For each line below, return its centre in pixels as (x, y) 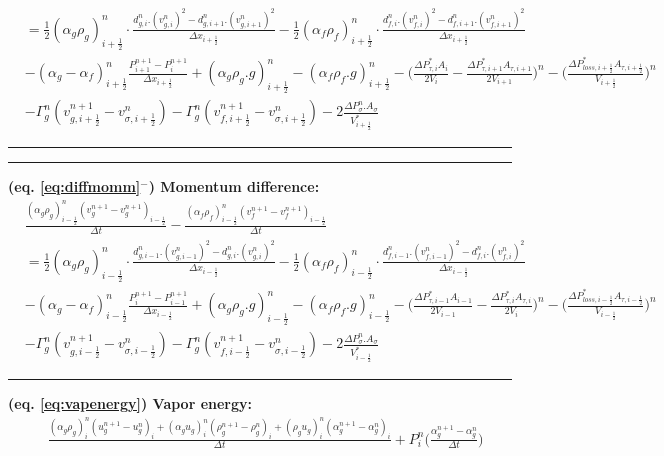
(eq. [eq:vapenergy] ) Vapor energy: (130, 403)
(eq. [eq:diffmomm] (74, 186)
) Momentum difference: (234, 186)
